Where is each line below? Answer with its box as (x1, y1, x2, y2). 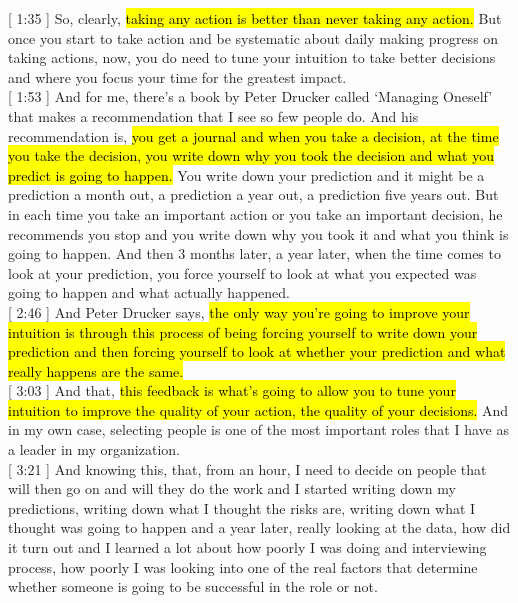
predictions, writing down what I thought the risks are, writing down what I (8, 497, 476, 518)
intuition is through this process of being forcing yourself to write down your (8, 321, 478, 342)
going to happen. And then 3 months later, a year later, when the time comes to (8, 243, 501, 264)
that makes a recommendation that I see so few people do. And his (8, 105, 419, 126)
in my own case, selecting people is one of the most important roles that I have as (8, 419, 509, 440)
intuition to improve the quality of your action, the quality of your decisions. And (8, 399, 509, 420)
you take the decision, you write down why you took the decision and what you (8, 145, 494, 166)
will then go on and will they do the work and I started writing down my (8, 478, 456, 499)
